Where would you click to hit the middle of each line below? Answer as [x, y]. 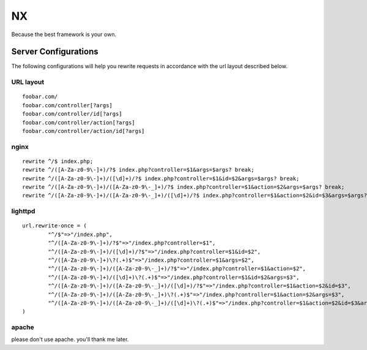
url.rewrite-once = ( [54, 226]
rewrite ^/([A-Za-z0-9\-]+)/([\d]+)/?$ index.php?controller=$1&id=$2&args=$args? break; [161, 178]
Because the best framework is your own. [64, 34]
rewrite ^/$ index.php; [58, 161]
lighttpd [23, 211]
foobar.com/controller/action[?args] [79, 122]
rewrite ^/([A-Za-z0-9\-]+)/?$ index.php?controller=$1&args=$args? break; [138, 170]
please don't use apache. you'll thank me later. [70, 340]
